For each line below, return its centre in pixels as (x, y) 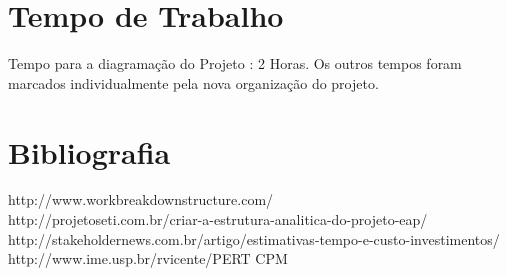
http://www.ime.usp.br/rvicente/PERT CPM (148, 258)
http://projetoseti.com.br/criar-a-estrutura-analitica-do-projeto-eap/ (218, 219)
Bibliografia (89, 151)
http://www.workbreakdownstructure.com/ (141, 199)
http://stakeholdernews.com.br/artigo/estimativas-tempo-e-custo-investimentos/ (254, 238)
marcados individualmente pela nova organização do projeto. (193, 82)
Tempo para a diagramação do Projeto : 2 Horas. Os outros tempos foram (235, 63)
